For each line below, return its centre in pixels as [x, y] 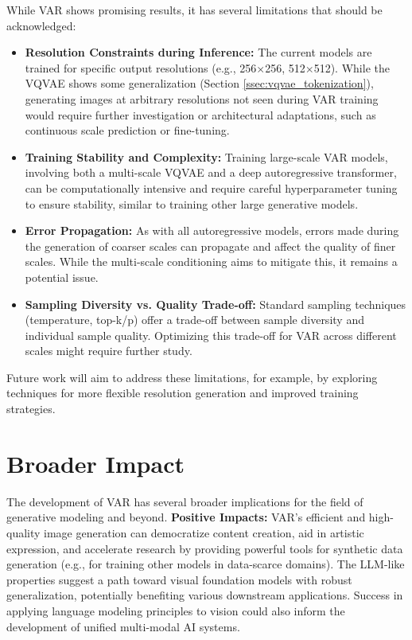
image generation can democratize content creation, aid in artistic [204, 532]
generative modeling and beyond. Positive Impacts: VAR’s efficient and [186, 517]
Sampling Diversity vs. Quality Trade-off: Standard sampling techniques [216, 304]
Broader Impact [95, 463]
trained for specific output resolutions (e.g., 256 [141, 67]
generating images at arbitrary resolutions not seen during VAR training [202, 98]
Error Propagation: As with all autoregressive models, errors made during [212, 230]
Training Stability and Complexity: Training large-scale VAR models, [206, 156]
